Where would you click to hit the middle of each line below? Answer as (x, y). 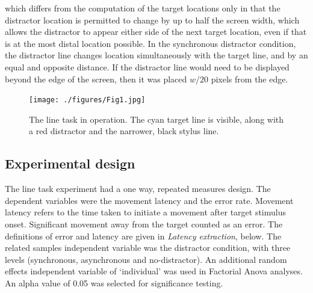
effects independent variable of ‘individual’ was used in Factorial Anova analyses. (154, 271)
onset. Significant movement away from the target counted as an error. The (144, 224)
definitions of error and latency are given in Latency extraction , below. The (143, 236)
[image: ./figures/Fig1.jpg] (87, 100)
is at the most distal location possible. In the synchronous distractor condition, (150, 43)
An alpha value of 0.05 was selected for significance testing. (114, 282)
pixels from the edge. (249, 79)
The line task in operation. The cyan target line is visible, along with (156, 119)
